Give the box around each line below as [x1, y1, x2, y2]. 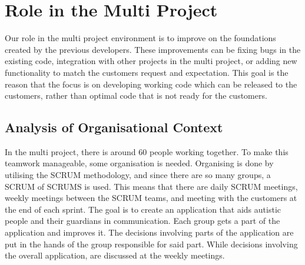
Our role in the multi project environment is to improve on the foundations [5, 32, 276, 44]
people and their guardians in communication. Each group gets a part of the [5, 214, 280, 227]
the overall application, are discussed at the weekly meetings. [5, 249, 225, 261]
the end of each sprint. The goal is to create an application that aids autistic [5, 203, 281, 215]
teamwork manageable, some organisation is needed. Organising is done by [5, 157, 274, 169]
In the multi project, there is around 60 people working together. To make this [5, 145, 289, 157]
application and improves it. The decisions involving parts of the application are [5, 226, 294, 239]
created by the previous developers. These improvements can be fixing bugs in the [5, 43, 301, 55]
